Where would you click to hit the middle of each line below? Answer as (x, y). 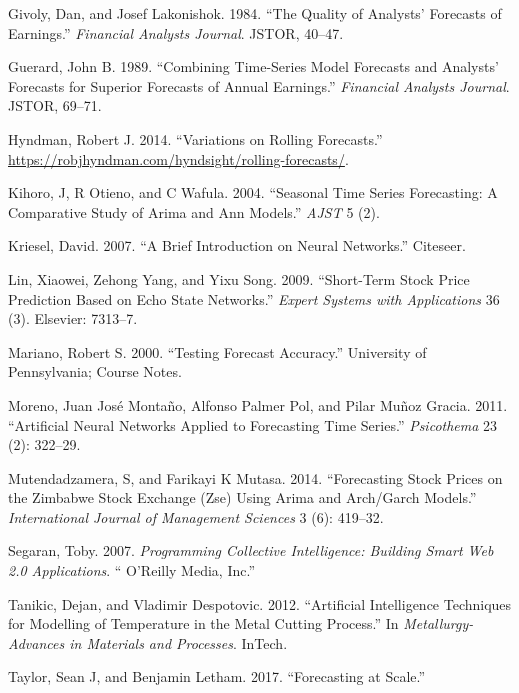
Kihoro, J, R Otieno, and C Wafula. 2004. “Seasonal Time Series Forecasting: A (253, 192)
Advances (36, 642)
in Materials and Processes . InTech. (178, 642)
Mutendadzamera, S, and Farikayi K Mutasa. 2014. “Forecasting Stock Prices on (255, 477)
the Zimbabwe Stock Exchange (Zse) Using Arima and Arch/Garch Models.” (242, 497)
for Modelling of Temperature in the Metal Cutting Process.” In (203, 623)
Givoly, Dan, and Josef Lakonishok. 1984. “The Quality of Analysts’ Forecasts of (255, 13)
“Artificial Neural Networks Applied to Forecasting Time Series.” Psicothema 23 (253, 424)
